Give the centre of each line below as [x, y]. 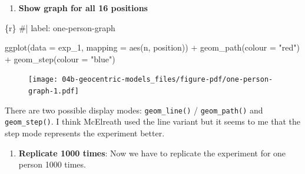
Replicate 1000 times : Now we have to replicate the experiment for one [152, 153]
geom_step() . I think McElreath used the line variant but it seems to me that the [152, 121]
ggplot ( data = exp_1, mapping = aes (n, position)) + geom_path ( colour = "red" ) [152, 47]
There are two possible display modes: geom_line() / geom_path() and [134, 110]
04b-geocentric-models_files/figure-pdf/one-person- [168, 80]
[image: [43, 80]
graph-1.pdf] [54, 91]
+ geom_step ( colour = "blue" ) [60, 58]
